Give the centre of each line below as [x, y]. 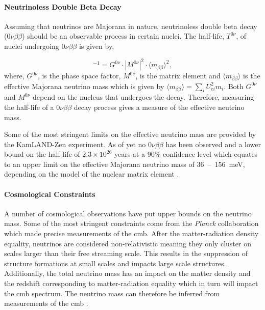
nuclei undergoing [32, 46]
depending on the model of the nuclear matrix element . [92, 174]
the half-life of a [29, 107]
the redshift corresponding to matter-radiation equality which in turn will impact [131, 283]
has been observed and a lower [213, 144]
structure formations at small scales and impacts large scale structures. [115, 263]
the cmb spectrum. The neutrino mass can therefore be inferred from [112, 293]
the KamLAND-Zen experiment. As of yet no [75, 144]
